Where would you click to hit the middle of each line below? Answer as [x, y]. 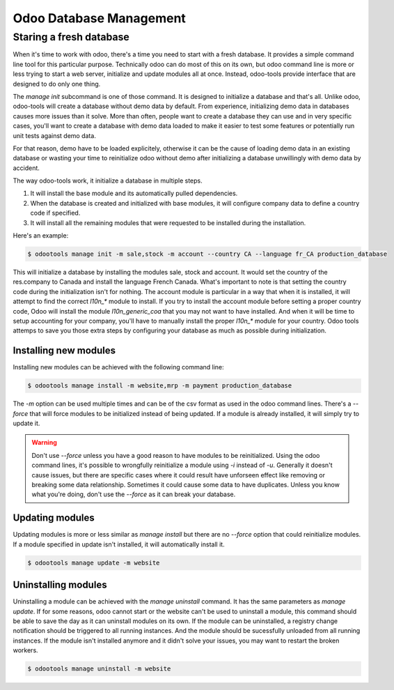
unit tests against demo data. [55, 135]
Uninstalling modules [60, 585]
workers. [25, 650]
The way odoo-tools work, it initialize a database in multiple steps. [108, 181]
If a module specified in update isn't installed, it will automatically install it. [119, 544]
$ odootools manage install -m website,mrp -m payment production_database [160, 386]
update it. [26, 423]
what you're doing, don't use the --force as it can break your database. [134, 494]
